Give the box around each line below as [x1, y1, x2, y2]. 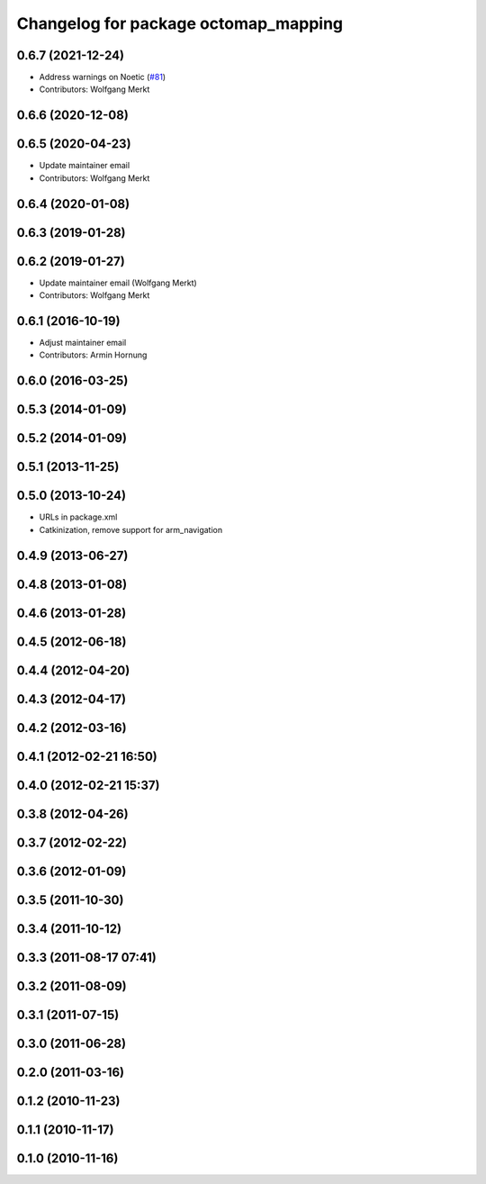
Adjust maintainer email [39, 338, 127, 348]
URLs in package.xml [39, 511, 118, 522]
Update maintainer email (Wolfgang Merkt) [39, 277, 197, 288]
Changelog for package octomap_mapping [16, 14, 344, 33]
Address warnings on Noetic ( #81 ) [39, 72, 166, 83]
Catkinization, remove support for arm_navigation [39, 524, 223, 535]
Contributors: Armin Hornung [39, 349, 148, 360]
